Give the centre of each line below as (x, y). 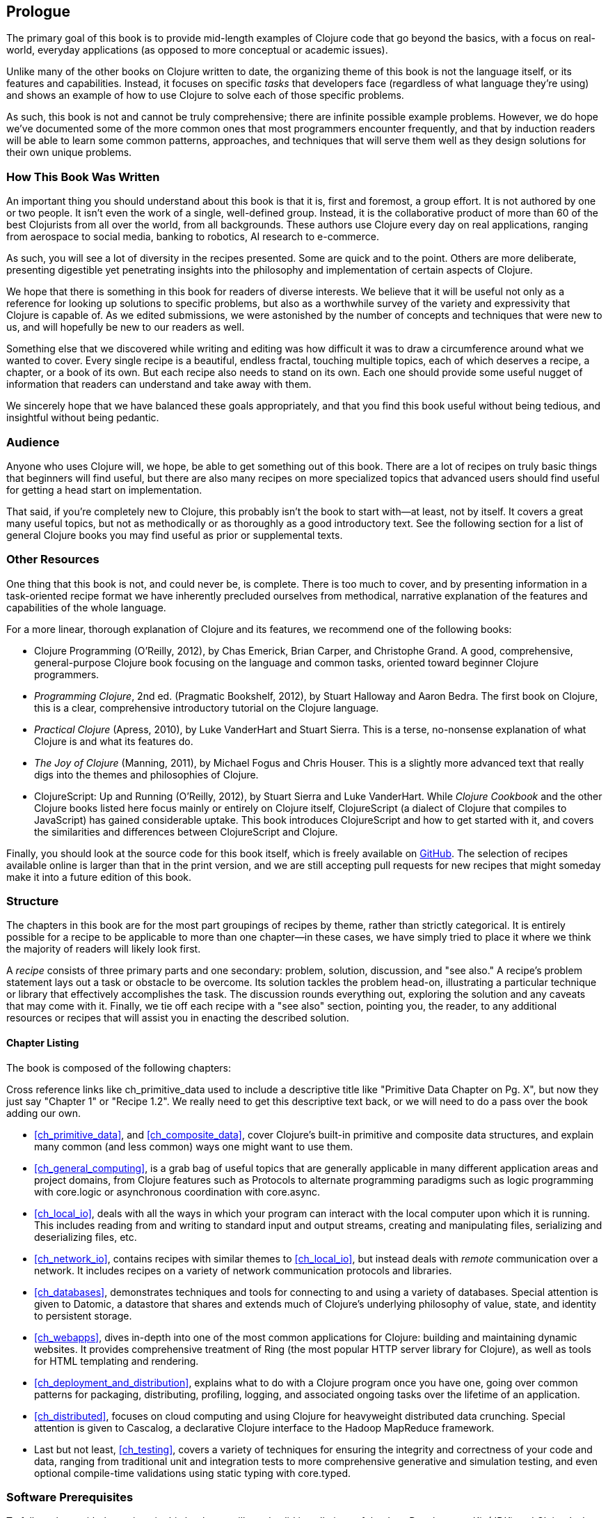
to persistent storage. (83, 1315)
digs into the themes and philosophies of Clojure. (146, 774)
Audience (33, 442)
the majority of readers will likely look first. (104, 949)
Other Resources (53, 560)
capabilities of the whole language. (86, 607)
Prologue (38, 11)
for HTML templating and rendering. (117, 1361)
